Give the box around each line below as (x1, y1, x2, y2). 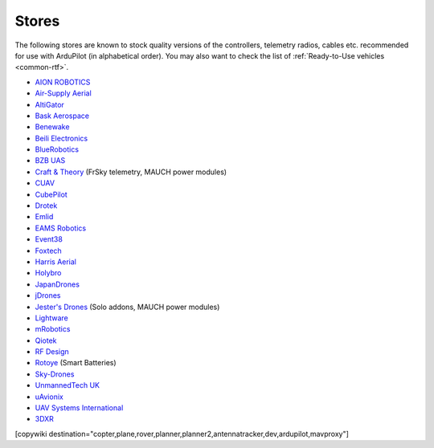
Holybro (35, 268, 62, 278)
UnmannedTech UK (35, 381, 100, 390)
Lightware (35, 313, 68, 323)
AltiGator (35, 100, 64, 109)
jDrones (35, 291, 61, 300)
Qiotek (35, 336, 57, 345)
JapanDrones (35, 279, 80, 289)
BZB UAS (35, 156, 66, 165)
